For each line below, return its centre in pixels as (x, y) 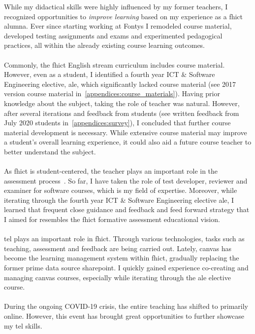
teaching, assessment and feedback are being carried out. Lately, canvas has (118, 248)
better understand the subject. (50, 151)
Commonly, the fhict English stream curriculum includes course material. (114, 64)
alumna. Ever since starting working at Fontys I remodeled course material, (118, 26)
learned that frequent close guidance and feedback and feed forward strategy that (127, 209)
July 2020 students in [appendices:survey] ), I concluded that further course (117, 123)
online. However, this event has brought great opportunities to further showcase (124, 316)
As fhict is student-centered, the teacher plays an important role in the (111, 171)
